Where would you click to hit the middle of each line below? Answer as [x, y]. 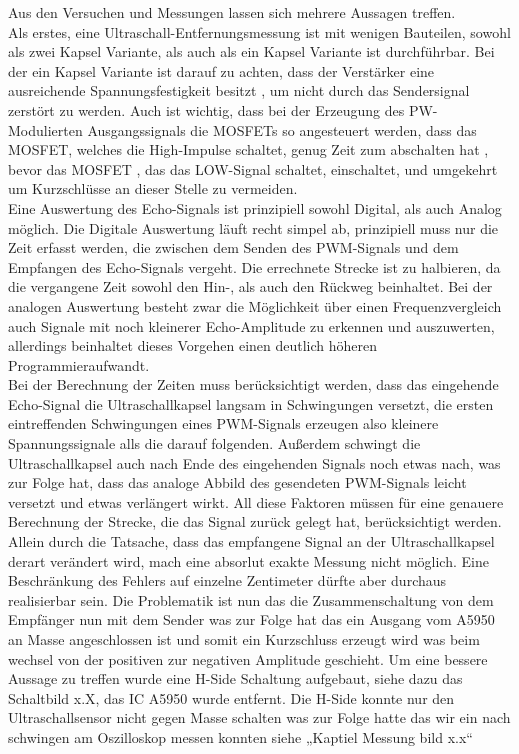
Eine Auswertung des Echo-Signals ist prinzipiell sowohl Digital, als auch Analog [255, 207]
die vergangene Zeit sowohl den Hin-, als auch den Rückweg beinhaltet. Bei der [250, 286]
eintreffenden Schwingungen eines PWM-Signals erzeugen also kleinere [223, 423]
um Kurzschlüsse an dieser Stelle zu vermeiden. [153, 188]
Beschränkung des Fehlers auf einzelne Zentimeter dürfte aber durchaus [227, 580]
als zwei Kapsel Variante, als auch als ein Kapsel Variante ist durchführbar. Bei [251, 51]
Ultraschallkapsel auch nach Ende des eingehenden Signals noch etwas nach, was [254, 462]
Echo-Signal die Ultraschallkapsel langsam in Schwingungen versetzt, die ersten [251, 403]
